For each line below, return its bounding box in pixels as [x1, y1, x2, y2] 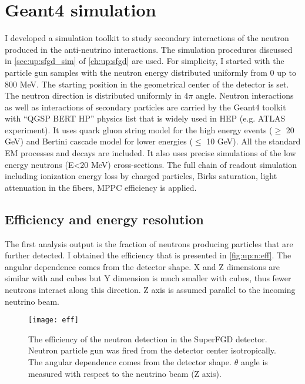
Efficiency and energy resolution [5, 210, 204, 228]
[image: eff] [28, 316, 79, 325]
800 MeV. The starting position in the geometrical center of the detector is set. [5, 78, 289, 90]
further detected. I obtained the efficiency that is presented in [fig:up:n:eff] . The [5, 249, 291, 261]
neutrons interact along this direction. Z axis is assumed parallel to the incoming [5, 284, 296, 296]
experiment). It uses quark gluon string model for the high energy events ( [5, 123, 273, 136]
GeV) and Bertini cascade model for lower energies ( [5, 135, 193, 147]
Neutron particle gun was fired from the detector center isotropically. [28, 344, 276, 356]
